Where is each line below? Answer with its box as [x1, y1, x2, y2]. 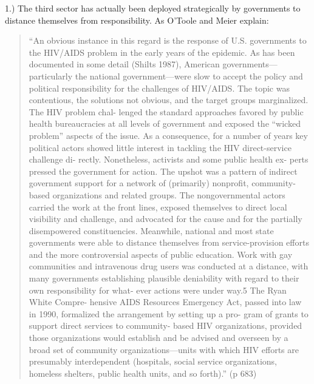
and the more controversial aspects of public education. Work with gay [29, 248, 293, 260]
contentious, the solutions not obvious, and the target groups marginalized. [29, 93, 309, 106]
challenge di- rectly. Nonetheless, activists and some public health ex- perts [29, 153, 309, 166]
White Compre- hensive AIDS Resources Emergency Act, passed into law [29, 295, 302, 308]
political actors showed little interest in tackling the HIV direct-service [29, 141, 292, 153]
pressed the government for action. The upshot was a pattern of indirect [29, 164, 298, 177]
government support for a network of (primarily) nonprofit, [29, 177, 249, 189]
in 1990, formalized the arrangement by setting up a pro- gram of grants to [29, 307, 309, 320]
